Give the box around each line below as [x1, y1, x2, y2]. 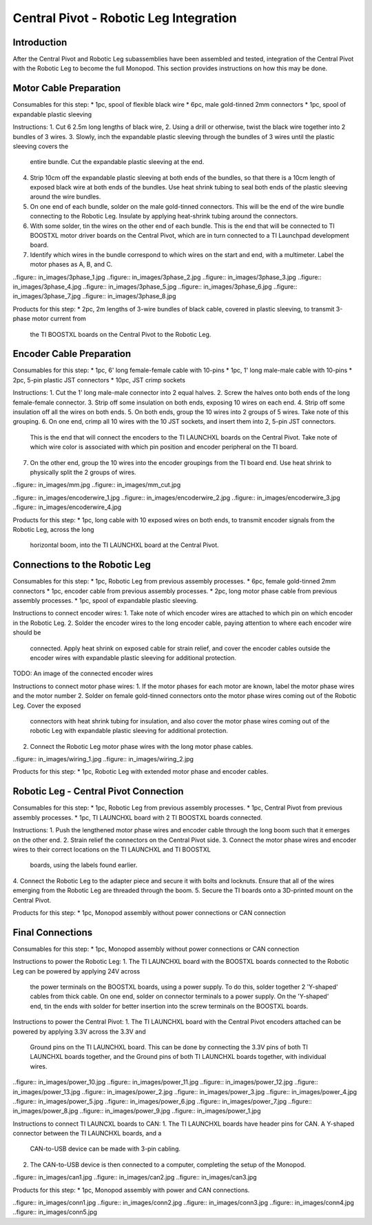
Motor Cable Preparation [12, 83, 121, 94]
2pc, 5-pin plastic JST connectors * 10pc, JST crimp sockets [12, 375, 186, 384]
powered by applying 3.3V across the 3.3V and [12, 1027, 146, 1036]
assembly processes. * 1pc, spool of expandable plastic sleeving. [12, 597, 198, 605]
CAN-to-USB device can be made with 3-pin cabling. [30, 1144, 181, 1153]
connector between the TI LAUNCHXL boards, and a [12, 1129, 162, 1137]
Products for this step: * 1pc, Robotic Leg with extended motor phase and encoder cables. [12, 768, 269, 776]
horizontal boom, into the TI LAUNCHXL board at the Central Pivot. [30, 541, 220, 549]
